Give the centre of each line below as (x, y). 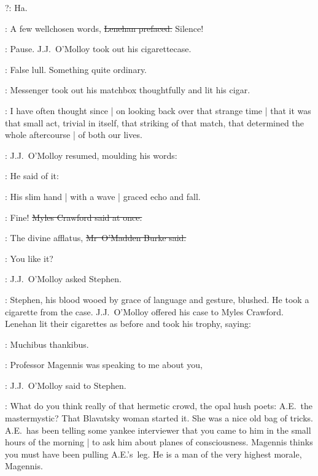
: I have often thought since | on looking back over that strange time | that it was (158, 110)
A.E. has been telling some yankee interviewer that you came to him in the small (158, 430)
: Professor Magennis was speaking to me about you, (104, 365)
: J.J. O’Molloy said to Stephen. (66, 385)
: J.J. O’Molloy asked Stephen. (63, 279)
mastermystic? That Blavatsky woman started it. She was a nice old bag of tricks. (159, 418)
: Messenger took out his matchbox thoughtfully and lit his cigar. (128, 90)
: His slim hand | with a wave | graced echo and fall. (103, 196)
